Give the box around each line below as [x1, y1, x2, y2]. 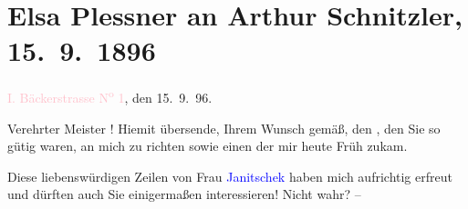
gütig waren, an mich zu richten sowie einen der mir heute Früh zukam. [7, 136, 408, 155]
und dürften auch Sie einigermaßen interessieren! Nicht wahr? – [7, 184, 361, 204]
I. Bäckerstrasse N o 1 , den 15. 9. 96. [7, 85, 213, 106]
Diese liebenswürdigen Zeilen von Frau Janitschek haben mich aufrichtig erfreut [7, 166, 452, 185]
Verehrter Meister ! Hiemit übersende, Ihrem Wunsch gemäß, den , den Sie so [7, 118, 441, 137]
